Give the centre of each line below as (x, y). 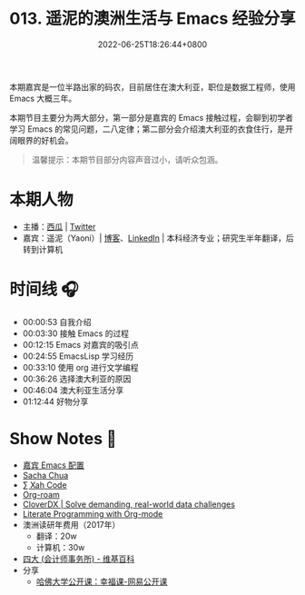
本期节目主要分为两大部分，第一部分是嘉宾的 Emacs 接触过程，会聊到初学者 (151, 117)
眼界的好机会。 (45, 140)
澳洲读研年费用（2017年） (71, 524)
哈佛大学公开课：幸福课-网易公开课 (102, 581)
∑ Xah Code (44, 485)
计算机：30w (60, 547)
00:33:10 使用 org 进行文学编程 (80, 367)
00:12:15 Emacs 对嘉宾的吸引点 (80, 344)
